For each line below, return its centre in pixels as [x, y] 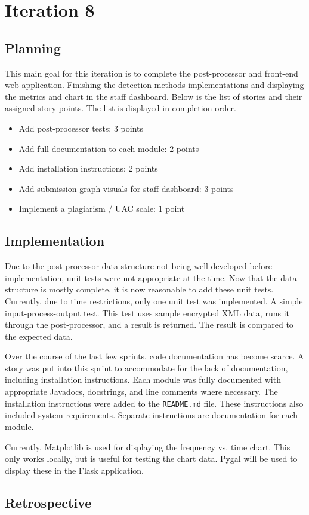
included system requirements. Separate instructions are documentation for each [152, 415]
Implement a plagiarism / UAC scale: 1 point [102, 208]
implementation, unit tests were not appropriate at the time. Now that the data [151, 277]
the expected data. [39, 336]
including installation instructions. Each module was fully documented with [143, 380]
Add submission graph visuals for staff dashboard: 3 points [126, 188]
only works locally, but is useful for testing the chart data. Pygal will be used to [151, 458]
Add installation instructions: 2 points [88, 168]
